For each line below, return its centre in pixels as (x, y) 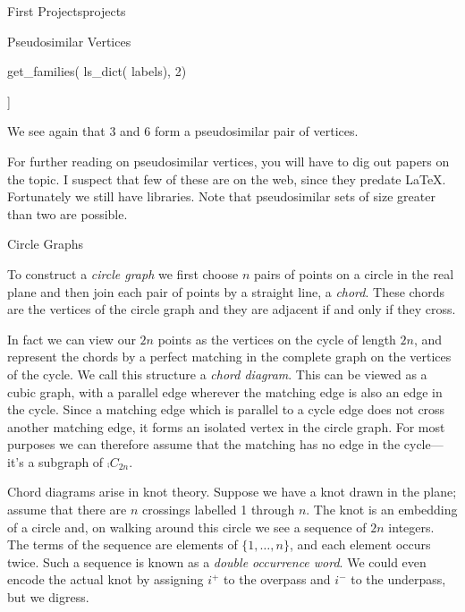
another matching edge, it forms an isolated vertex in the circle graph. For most (226, 426)
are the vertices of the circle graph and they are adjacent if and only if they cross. (232, 309)
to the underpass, (398, 579)
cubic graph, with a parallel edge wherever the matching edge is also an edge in (225, 391)
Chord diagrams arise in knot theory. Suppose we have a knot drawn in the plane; (232, 492)
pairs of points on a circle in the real (354, 273)
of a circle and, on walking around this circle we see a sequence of (187, 527)
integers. (411, 527)
